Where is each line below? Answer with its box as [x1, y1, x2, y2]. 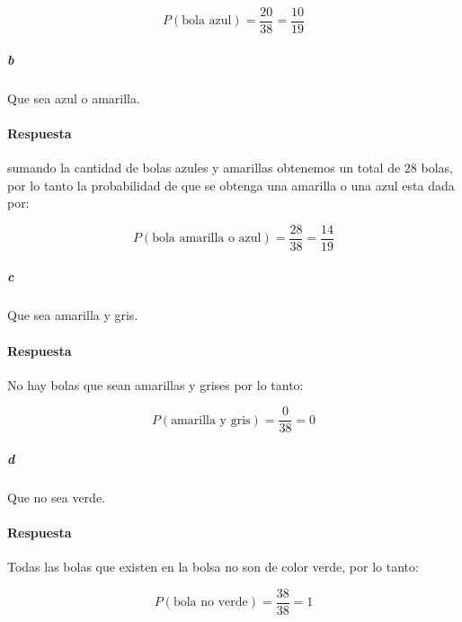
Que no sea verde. [7, 488, 105, 507]
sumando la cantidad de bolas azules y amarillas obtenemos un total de [7, 158, 401, 177]
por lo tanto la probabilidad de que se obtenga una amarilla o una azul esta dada [7, 175, 455, 194]
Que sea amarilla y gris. [7, 306, 138, 324]
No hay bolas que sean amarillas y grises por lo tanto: [7, 375, 304, 394]
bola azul [182, 14, 232, 28]
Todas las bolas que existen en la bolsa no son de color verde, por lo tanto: [7, 557, 419, 576]
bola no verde [173, 596, 248, 609]
